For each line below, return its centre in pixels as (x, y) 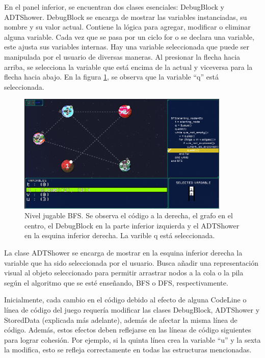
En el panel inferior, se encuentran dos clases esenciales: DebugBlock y (114, 7)
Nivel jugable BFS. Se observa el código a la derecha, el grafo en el (129, 215)
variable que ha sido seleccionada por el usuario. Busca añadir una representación (131, 262)
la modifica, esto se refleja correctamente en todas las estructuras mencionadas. (128, 350)
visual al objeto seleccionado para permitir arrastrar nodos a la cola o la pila (124, 273)
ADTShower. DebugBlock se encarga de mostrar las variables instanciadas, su (126, 17)
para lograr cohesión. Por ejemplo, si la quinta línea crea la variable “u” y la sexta (132, 339)
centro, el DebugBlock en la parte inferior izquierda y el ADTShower (132, 225)
